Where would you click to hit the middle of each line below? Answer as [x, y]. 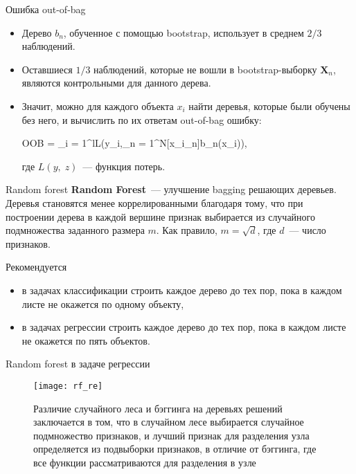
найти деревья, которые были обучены [269, 106]
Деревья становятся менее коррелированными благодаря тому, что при [154, 202]
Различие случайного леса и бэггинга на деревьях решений [158, 408]
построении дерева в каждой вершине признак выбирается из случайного [160, 216]
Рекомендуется [36, 267]
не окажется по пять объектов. [86, 340]
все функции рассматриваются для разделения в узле [145, 462]
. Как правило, [187, 230]
